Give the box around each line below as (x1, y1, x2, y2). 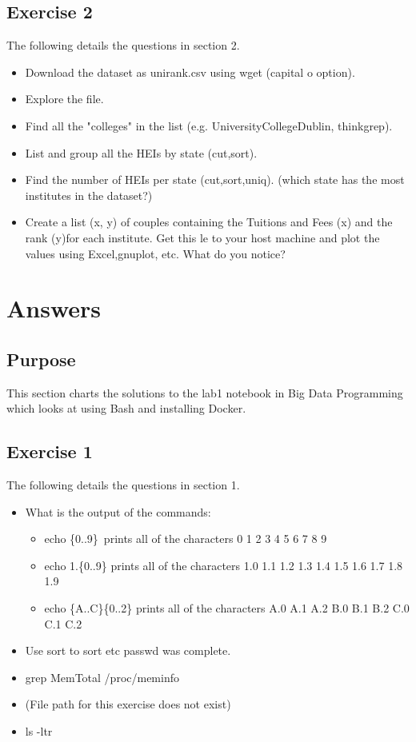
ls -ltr (25, 723, 53, 740)
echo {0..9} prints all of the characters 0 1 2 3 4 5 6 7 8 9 (44, 530, 327, 547)
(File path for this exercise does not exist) (25, 696, 231, 712)
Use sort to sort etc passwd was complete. (25, 642, 231, 659)
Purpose (6, 346, 76, 371)
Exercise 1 (6, 439, 93, 464)
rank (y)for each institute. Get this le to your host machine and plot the (25, 229, 380, 245)
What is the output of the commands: (25, 503, 211, 520)
